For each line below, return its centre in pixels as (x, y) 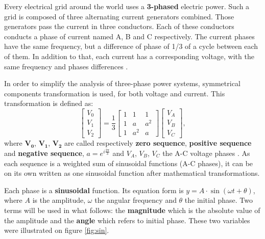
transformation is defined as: (49, 103)
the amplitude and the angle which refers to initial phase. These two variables (127, 220)
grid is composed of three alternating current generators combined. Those (119, 16)
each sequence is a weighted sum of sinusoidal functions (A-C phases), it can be (129, 163)
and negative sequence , (44, 153)
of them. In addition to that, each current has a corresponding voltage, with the (129, 56)
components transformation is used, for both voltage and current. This (115, 93)
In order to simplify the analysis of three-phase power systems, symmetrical (122, 83)
